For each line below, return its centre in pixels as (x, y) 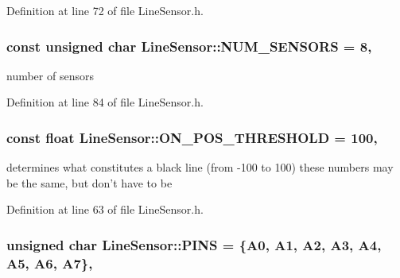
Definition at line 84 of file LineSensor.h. (105, 102)
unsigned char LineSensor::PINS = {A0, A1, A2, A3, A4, (194, 244)
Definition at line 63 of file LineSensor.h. (105, 209)
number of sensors (50, 75)
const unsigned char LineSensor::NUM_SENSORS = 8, (189, 46)
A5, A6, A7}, (50, 263)
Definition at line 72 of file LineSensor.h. (105, 10)
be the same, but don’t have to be (89, 182)
